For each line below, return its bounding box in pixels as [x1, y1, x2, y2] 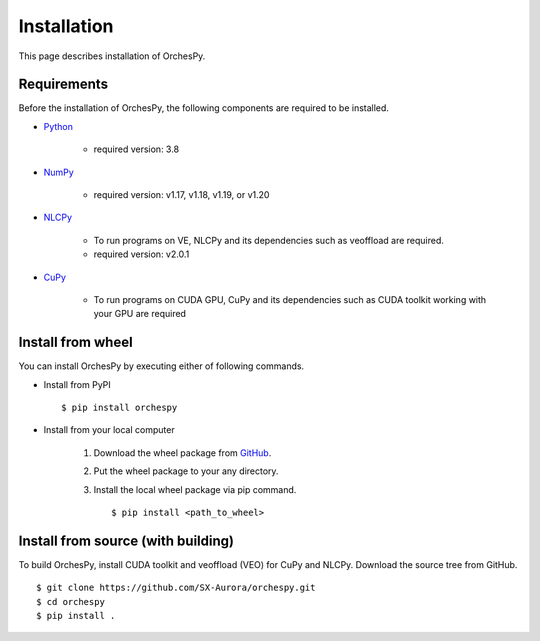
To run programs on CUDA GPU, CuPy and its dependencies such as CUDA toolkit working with [93, 293, 487, 305]
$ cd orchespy [36, 596, 105, 607]
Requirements [18, 76, 109, 93]
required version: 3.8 [93, 143, 180, 155]
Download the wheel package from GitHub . [93, 446, 272, 459]
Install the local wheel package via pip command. [93, 483, 297, 495]
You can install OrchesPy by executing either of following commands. [18, 360, 305, 372]
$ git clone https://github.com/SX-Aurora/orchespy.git [36, 582, 316, 594]
